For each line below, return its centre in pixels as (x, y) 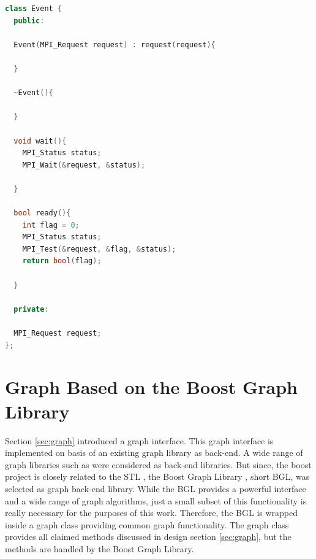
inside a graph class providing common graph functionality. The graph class (147, 524)
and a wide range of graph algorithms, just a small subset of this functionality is (156, 500)
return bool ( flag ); (62, 261)
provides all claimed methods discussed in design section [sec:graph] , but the (148, 537)
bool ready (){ (42, 213)
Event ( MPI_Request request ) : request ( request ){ (115, 44)
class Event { (34, 9)
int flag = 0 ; (51, 225)
